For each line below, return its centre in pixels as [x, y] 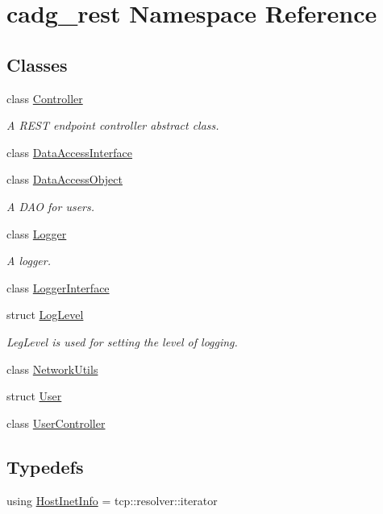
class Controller [45, 98]
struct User [34, 396]
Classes [37, 64]
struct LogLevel [45, 315]
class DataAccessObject [65, 179]
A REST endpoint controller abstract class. [113, 125]
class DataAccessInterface [70, 152]
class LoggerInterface [58, 287]
